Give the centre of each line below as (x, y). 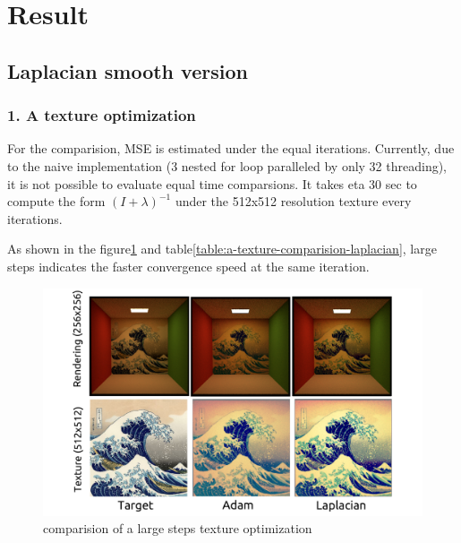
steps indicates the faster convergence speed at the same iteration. (188, 266)
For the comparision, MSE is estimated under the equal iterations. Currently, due (231, 148)
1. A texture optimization (102, 115)
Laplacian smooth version (128, 70)
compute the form (56, 201)
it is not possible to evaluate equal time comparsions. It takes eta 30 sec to (212, 183)
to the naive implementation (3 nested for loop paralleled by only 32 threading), (227, 165)
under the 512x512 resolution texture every (293, 201)
